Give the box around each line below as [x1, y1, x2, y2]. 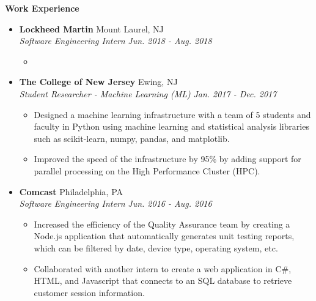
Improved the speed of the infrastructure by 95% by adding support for [34, 152, 301, 165]
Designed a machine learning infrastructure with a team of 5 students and [34, 108, 311, 121]
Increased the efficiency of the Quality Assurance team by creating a [34, 217, 290, 230]
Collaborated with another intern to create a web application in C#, [34, 262, 292, 275]
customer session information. [34, 286, 145, 299]
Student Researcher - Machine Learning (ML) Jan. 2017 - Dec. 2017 [19, 87, 277, 100]
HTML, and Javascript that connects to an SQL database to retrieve [34, 274, 292, 287]
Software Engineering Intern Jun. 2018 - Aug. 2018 [19, 34, 212, 47]
